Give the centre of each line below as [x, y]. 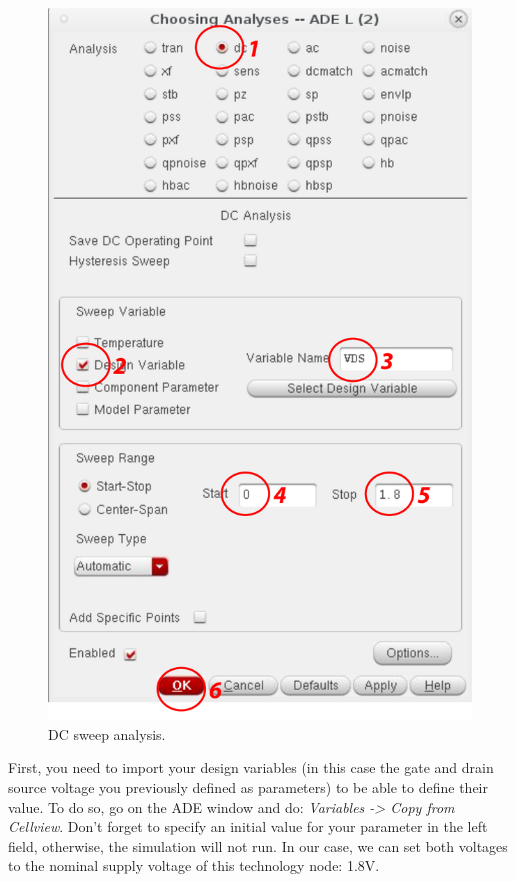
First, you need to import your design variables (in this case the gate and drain [251, 767]
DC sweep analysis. [107, 733]
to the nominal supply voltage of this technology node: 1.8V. [194, 865]
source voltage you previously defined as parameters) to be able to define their [248, 787]
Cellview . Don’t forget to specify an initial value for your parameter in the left [248, 826]
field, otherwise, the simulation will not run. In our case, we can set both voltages [258, 845]
